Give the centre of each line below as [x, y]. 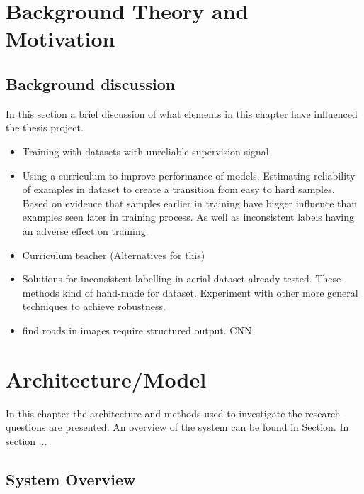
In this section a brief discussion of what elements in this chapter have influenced [182, 113]
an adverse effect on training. [85, 230]
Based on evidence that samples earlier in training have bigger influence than [190, 203]
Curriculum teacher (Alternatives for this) [114, 254]
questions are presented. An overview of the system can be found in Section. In [177, 427]
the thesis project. [45, 127]
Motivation [61, 39]
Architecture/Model [106, 379]
